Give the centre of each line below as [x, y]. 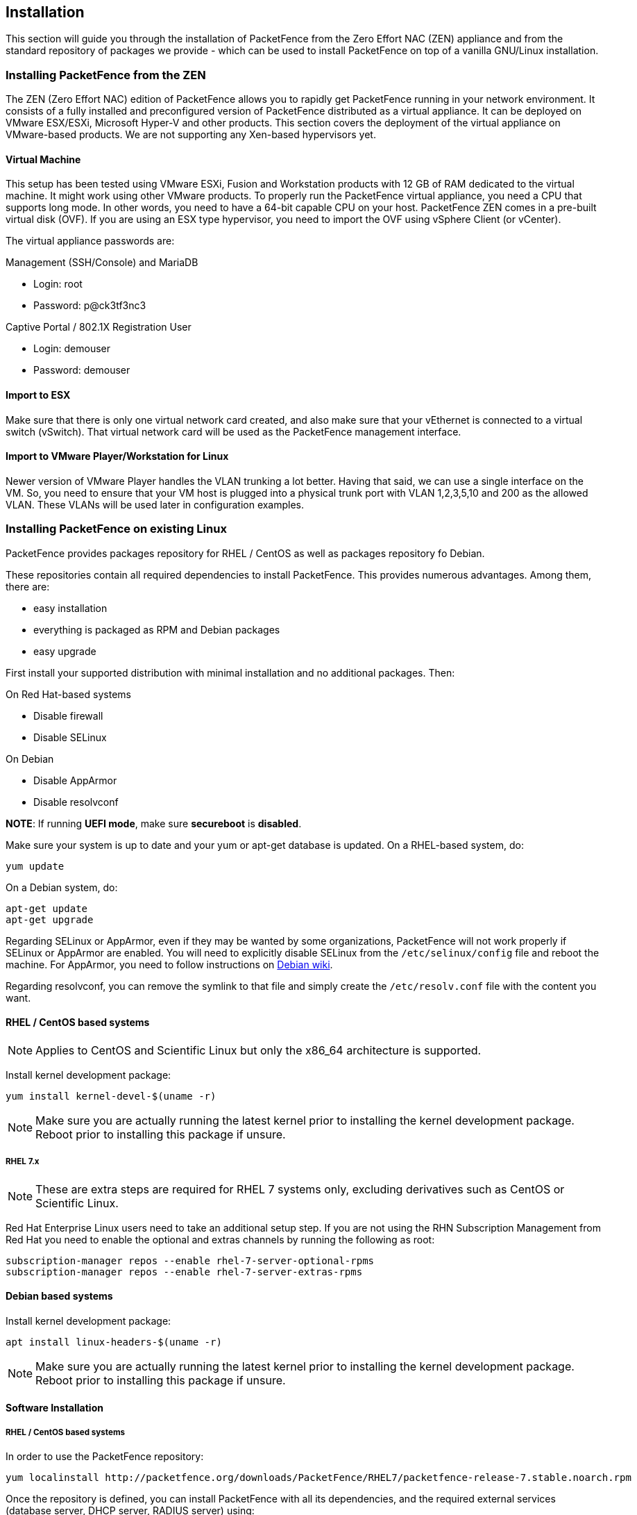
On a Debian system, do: [62, 887]
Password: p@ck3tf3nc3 [90, 306]
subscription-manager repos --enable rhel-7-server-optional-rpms [190, 1260]
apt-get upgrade [50, 919]
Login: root [58, 284]
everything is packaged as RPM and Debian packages [157, 629]
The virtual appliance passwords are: [90, 241]
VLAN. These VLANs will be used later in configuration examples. [155, 504]
